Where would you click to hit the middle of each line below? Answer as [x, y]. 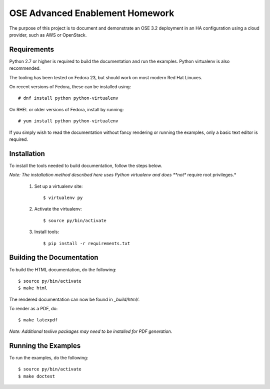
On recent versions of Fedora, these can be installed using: [70, 87]
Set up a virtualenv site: [58, 186]
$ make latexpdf [38, 320]
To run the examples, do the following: [49, 357]
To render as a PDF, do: [33, 309]
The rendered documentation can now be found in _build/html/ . [74, 299]
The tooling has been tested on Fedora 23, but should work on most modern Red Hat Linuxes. [106, 77]
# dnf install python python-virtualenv [68, 98]
